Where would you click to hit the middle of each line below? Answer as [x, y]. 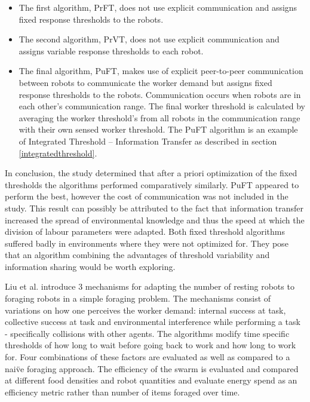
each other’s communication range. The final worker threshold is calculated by [162, 106]
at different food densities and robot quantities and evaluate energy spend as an [151, 380]
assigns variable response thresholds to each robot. [111, 50]
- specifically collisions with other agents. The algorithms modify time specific [147, 333]
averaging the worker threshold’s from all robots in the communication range [159, 117]
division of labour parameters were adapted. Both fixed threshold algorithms [145, 231]
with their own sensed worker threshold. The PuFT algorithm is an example [158, 129]
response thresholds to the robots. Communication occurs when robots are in [160, 94]
